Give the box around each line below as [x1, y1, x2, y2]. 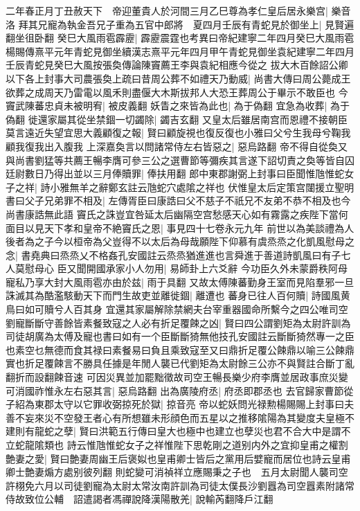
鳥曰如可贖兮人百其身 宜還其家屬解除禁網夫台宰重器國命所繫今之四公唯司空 [6, 302, 348, 316]
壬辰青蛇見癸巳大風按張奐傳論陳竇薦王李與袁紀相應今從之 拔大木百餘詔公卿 [6, 57, 348, 72]
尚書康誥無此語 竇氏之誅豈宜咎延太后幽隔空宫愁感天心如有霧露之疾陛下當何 [6, 206, 348, 221]
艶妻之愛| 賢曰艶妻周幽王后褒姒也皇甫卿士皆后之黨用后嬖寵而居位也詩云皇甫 [6, 451, 351, 465]
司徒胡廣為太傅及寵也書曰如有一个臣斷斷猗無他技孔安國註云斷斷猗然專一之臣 [6, 329, 354, 343]
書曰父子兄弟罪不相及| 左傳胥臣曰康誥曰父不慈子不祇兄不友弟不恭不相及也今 [6, 193, 351, 208]
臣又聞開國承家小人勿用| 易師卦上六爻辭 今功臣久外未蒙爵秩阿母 [57, 261, 348, 276]
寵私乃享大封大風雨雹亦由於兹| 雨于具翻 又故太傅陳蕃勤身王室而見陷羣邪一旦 [6, 274, 354, 289]
